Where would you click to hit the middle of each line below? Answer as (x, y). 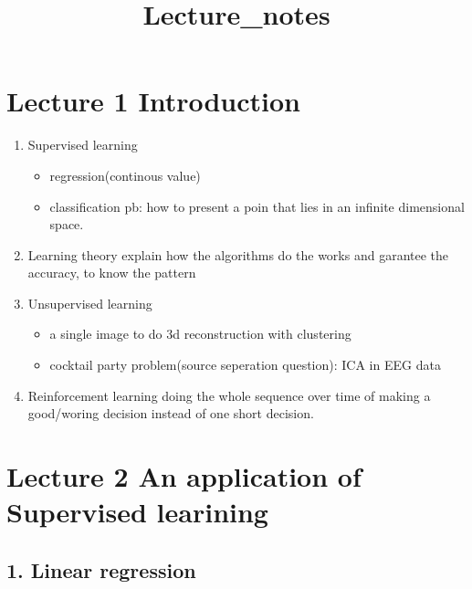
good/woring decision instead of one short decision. (171, 413)
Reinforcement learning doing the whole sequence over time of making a (229, 395)
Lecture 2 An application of (184, 476)
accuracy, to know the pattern (112, 273)
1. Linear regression (101, 569)
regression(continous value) (125, 175)
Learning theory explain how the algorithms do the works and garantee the (238, 254)
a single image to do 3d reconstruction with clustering (200, 334)
